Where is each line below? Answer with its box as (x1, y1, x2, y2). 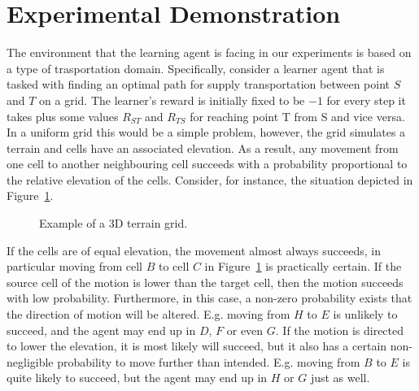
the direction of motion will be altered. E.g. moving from (7, 306, 290, 323)
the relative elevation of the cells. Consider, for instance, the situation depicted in (7, 171, 413, 188)
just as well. (310, 369, 370, 386)
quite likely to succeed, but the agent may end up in (7, 369, 268, 386)
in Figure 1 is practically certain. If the (204, 258, 402, 275)
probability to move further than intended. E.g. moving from (57, 353, 360, 370)
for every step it (326, 91, 406, 108)
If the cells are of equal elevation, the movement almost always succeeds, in (7, 241, 381, 258)
